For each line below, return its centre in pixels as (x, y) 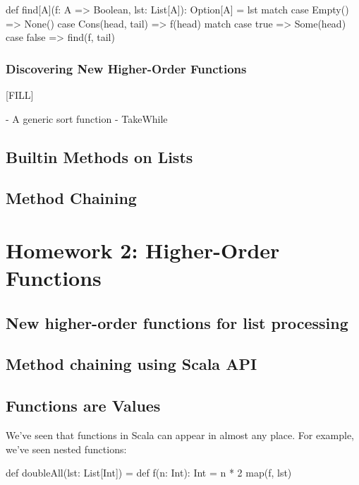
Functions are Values (83, 406)
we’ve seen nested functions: (66, 449)
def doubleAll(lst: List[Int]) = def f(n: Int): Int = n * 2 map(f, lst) (149, 473)
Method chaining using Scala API (132, 364)
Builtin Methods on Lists (99, 156)
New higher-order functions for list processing (177, 322)
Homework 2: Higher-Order (143, 250)
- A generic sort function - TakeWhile (87, 118)
